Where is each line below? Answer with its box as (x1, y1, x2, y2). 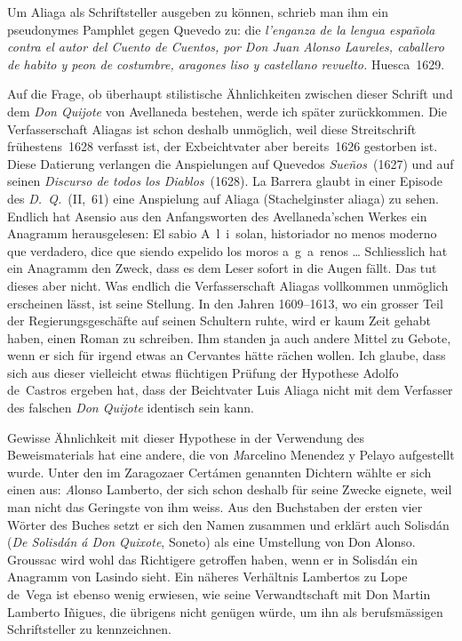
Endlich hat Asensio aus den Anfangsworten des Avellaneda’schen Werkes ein (7, 206, 427, 225)
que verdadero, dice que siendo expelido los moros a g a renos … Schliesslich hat (7, 241, 448, 260)
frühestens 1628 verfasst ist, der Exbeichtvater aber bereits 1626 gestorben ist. (7, 137, 438, 156)
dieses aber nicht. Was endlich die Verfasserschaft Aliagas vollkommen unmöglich (7, 276, 449, 294)
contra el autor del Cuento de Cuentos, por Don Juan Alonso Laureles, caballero (7, 37, 444, 56)
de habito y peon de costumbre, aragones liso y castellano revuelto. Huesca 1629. (7, 54, 445, 73)
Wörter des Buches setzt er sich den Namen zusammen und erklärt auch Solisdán (7, 515, 450, 533)
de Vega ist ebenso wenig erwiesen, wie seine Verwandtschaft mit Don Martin (7, 585, 431, 603)
